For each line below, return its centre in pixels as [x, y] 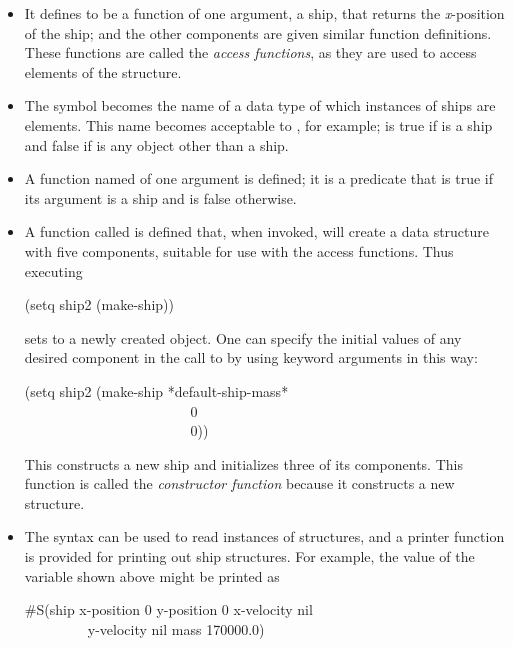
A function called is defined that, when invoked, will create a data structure [257, 231]
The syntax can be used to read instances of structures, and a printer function [264, 536]
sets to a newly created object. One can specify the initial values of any [243, 337]
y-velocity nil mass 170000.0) [176, 628]
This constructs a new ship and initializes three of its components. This [243, 463]
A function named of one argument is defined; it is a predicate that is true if [258, 178]
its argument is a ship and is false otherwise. [160, 197]
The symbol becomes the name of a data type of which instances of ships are [260, 105]
